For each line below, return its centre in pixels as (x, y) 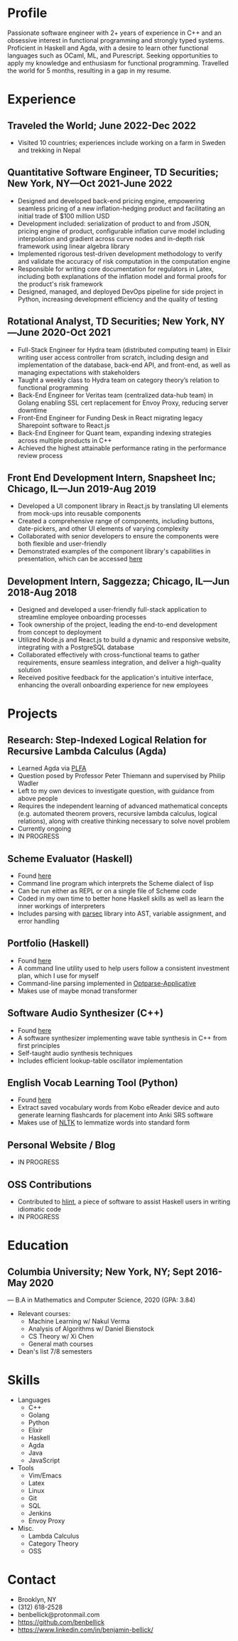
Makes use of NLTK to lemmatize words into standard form (104, 1122)
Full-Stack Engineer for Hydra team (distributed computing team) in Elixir (124, 349)
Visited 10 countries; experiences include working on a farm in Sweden (121, 142)
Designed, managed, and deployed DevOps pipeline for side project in (120, 291)
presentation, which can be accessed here (80, 559)
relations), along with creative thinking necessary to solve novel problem (124, 821)
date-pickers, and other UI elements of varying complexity (103, 529)
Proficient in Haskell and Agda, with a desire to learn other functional (108, 48)
